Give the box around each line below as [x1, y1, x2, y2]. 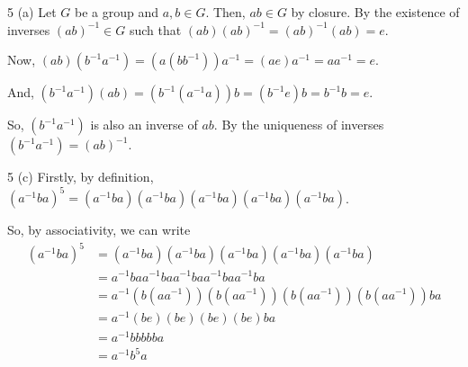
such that [129, 20, 182, 39]
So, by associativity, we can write [7, 220, 191, 239]
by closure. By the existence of [291, 3, 460, 21]
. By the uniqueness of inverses [213, 115, 384, 134]
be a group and [74, 3, 158, 21]
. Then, [205, 3, 246, 21]
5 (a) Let [7, 3, 57, 21]
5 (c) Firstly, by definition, [7, 167, 154, 186]
